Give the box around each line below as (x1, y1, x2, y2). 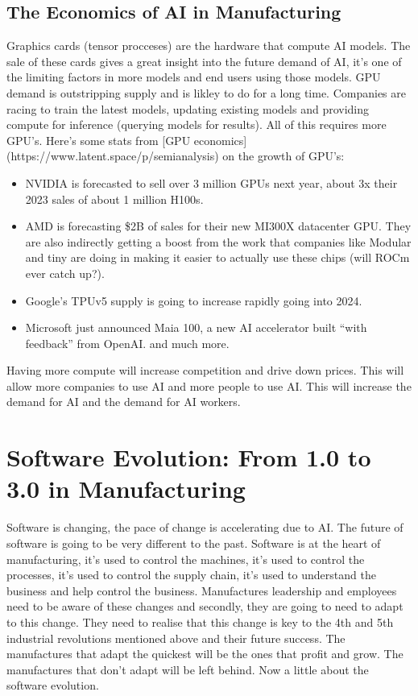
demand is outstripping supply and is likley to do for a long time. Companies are (6, 84, 406, 101)
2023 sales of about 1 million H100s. (25, 190, 204, 207)
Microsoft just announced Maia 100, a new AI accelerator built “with (25, 319, 367, 336)
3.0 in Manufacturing (6, 472, 246, 505)
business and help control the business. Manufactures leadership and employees (6, 582, 397, 599)
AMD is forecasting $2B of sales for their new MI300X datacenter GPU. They (25, 217, 412, 234)
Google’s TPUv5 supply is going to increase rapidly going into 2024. (25, 292, 362, 309)
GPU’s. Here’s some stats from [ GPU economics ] (6, 131, 247, 148)
